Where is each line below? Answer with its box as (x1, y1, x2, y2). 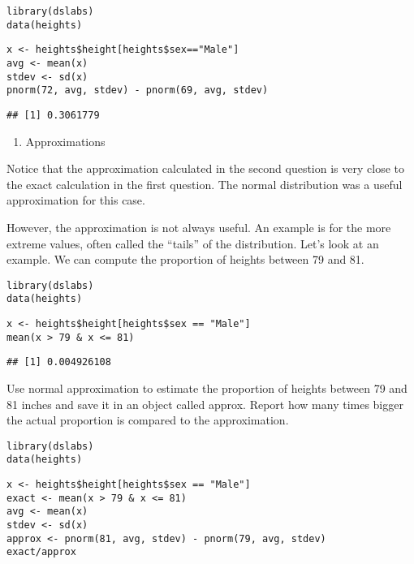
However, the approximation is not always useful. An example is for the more (6, 218, 391, 235)
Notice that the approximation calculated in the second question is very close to (6, 160, 404, 177)
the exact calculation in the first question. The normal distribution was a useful (6, 175, 403, 192)
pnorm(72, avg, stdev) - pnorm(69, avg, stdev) (6, 84, 269, 97)
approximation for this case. (6, 192, 145, 209)
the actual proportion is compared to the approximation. (6, 411, 289, 428)
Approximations (25, 132, 106, 149)
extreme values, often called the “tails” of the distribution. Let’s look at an (6, 235, 379, 252)
